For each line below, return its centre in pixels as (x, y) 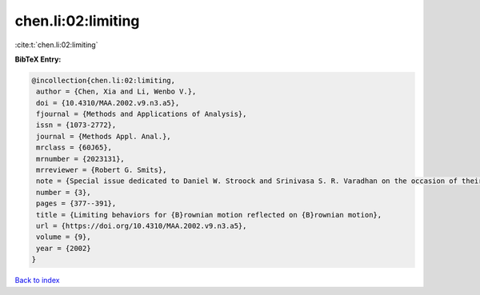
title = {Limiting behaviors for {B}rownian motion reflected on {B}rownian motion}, (209, 215)
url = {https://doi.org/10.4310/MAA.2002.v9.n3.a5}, (142, 226)
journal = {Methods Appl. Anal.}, (104, 136)
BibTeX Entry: (38, 59)
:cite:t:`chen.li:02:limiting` (56, 45)
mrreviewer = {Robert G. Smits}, (102, 170)
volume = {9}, (64, 237)
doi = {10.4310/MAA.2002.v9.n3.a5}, (108, 103)
